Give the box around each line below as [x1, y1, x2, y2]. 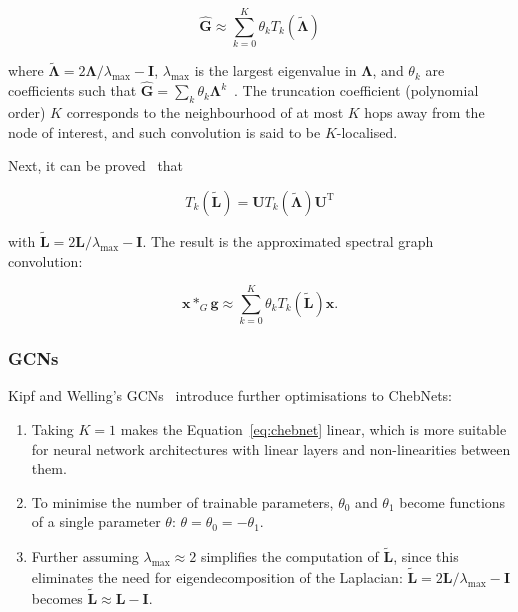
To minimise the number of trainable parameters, [31, 491, 334, 512]
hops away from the [364, 101, 485, 122]
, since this [393, 546, 459, 567]
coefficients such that [8, 80, 137, 101]
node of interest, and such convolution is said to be [8, 121, 321, 142]
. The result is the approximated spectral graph [142, 230, 434, 251]
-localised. [336, 121, 398, 142]
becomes [31, 587, 83, 608]
